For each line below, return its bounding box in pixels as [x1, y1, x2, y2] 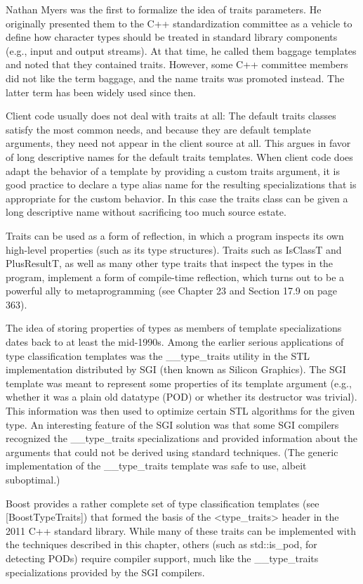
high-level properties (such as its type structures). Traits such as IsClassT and [6, 242, 342, 257]
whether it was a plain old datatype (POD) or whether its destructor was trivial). [6, 389, 357, 404]
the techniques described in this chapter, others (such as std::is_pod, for [6, 537, 317, 552]
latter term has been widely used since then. [6, 84, 196, 99]
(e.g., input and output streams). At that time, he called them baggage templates [6, 43, 357, 58]
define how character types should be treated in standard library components [6, 30, 338, 44]
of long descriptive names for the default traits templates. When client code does [6, 149, 353, 164]
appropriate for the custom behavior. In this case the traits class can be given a [6, 190, 348, 205]
